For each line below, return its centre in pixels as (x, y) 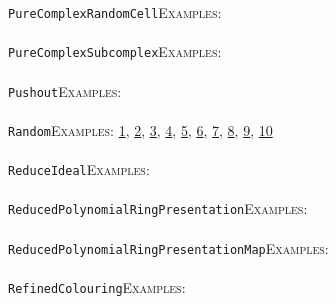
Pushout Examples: (65, 90)
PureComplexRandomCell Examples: (115, 12)
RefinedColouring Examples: (97, 286)
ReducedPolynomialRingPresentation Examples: (158, 208)
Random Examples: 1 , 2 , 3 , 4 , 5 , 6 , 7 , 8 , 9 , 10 (140, 129)
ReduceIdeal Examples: (79, 169)
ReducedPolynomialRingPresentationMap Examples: (168, 247)
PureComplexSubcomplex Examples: (115, 51)
